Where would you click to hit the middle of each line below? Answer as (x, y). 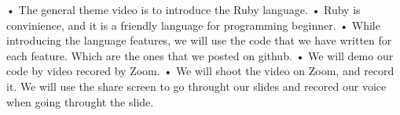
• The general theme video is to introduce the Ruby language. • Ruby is (183, 9)
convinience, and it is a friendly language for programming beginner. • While (193, 25)
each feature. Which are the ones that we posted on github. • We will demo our (200, 55)
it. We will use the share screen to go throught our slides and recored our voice (196, 86)
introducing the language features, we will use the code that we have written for (199, 40)
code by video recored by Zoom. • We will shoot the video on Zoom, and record (200, 71)
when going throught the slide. (80, 101)
